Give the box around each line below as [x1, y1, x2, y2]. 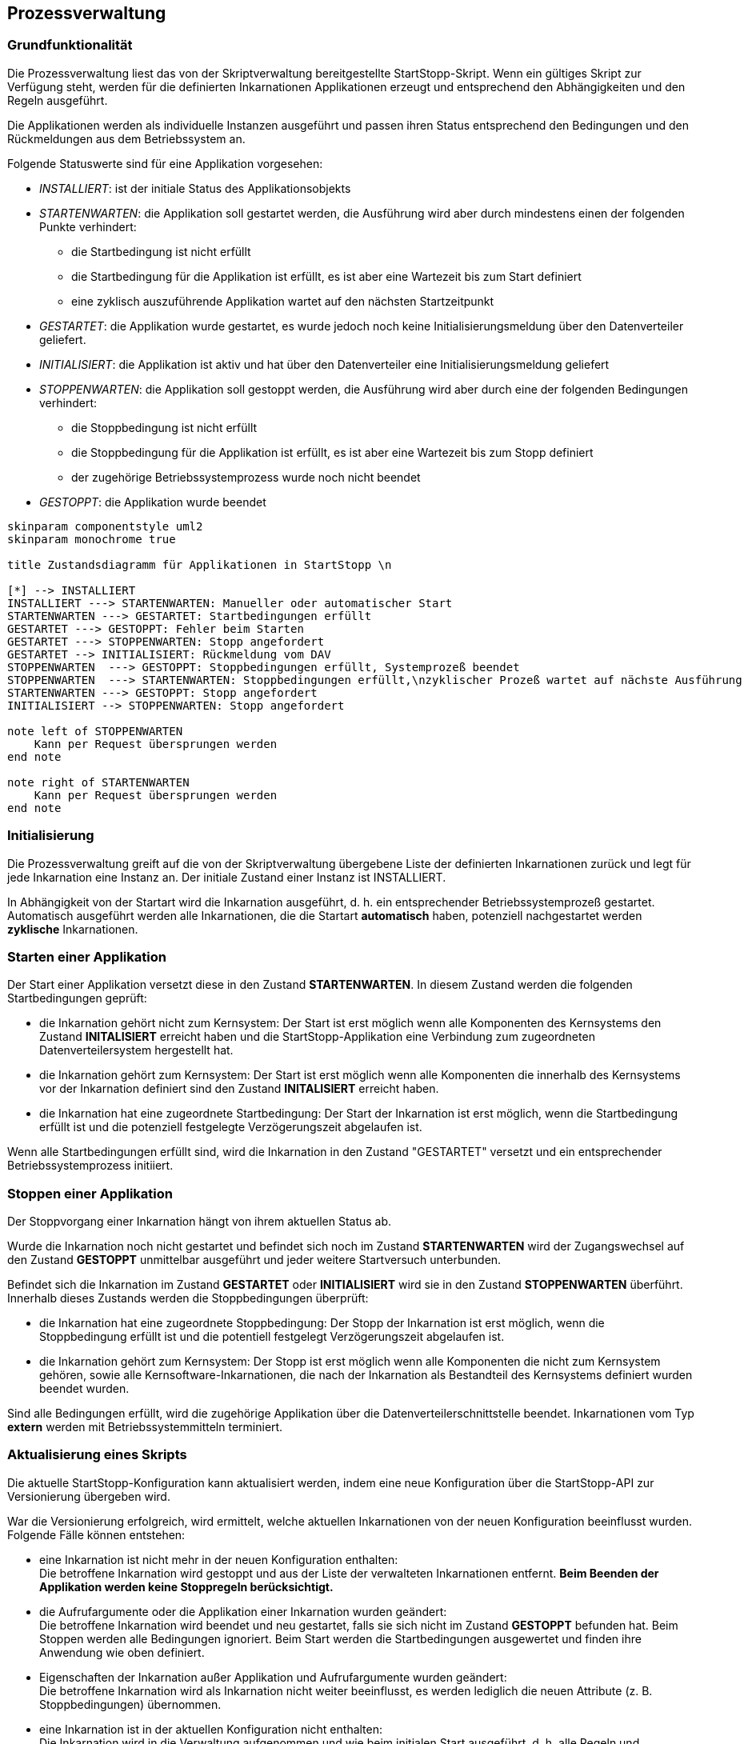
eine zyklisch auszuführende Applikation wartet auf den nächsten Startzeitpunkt [71, 294, 494, 308]
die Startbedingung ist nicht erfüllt [71, 244, 251, 258]
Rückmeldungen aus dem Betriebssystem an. [7, 131, 246, 146]
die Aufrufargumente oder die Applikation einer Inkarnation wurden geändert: [39, 1604, 447, 1618]
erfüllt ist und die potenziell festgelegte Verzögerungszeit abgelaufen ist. [39, 1120, 422, 1134]
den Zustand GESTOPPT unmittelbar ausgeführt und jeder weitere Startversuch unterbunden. [7, 1253, 502, 1267]
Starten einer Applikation [7, 948, 166, 965]
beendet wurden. [39, 1382, 130, 1396]
